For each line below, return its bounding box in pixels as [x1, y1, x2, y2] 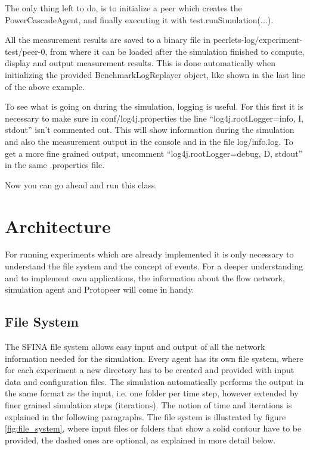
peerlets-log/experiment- [213, 33, 303, 46]
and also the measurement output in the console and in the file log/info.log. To [5, 135, 293, 147]
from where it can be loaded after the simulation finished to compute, [49, 45, 305, 57]
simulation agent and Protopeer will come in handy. [5, 283, 194, 296]
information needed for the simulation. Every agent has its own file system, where [5, 352, 303, 364]
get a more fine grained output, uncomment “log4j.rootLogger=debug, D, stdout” [5, 147, 303, 159]
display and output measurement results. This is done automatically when [5, 57, 275, 69]
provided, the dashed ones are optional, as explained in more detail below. [5, 433, 276, 446]
